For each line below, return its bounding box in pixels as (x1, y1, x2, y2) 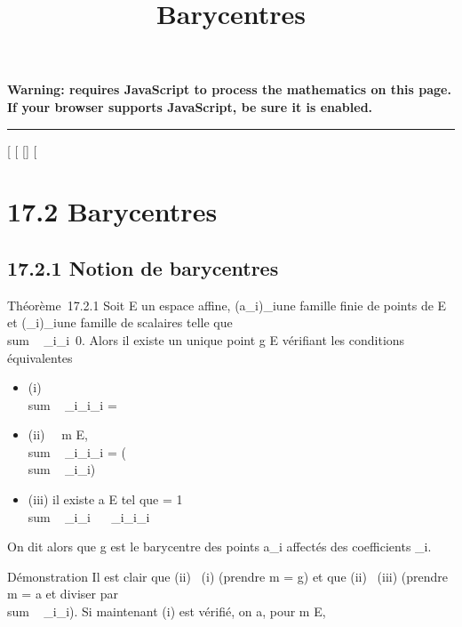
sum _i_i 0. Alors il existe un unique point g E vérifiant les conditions (7, 330, 405, 349)
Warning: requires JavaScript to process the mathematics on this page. (7, 80, 451, 99)
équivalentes (7, 348, 73, 366)
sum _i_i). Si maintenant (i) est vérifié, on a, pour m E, (7, 602, 326, 621)
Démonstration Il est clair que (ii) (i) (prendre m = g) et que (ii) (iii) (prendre (7, 567, 449, 585)
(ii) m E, (28, 425, 88, 444)
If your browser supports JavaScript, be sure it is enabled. (7, 97, 373, 116)
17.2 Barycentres (7, 193, 218, 229)
